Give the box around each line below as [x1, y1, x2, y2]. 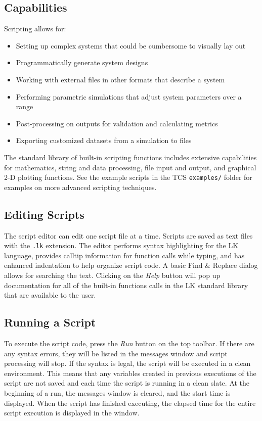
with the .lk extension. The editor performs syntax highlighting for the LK [4, 240, 239, 251]
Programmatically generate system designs [16, 57, 148, 68]
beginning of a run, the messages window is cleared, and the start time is [4, 387, 231, 398]
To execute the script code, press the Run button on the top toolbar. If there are [4, 338, 254, 349]
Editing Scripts [4, 206, 84, 222]
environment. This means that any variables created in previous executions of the [4, 367, 256, 378]
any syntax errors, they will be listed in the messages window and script [4, 348, 228, 358]
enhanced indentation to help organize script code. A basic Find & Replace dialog [4, 260, 258, 270]
